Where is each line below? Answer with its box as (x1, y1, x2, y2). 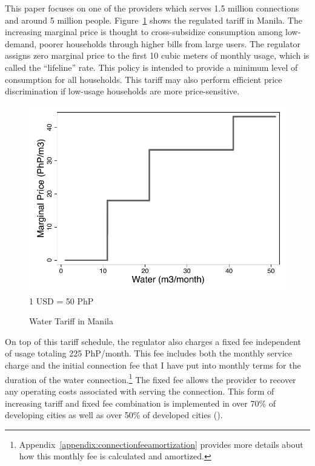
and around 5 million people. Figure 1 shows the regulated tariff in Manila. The (5, 13, 302, 26)
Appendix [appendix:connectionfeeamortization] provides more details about (19, 438, 303, 450)
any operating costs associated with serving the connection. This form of (5, 384, 274, 397)
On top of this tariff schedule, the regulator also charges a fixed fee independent (5, 335, 301, 347)
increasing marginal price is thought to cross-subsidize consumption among (5, 25, 283, 38)
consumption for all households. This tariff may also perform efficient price (5, 73, 282, 85)
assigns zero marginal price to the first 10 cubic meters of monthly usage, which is (5, 49, 310, 62)
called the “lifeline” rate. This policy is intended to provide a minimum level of (5, 61, 298, 73)
